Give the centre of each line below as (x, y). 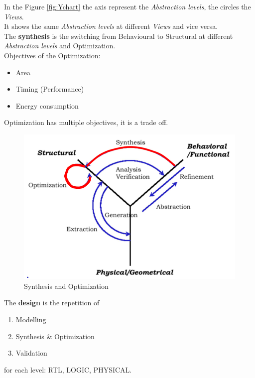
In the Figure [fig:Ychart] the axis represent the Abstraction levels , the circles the (127, 6)
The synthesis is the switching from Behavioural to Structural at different (119, 36)
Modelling (31, 319)
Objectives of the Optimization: (52, 55)
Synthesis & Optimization (55, 336)
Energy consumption (47, 105)
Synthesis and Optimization (66, 286)
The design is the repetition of (52, 303)
